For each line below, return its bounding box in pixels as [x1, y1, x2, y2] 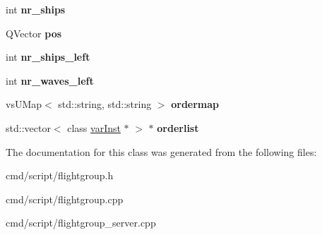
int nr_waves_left [6, 73, 94, 88]
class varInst [67, 120, 121, 135]
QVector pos [6, 25, 62, 40]
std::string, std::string [58, 97, 152, 112]
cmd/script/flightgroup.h [6, 168, 114, 183]
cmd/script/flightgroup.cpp [6, 191, 124, 206]
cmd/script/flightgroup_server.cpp [6, 215, 156, 230]
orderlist [157, 120, 199, 135]
